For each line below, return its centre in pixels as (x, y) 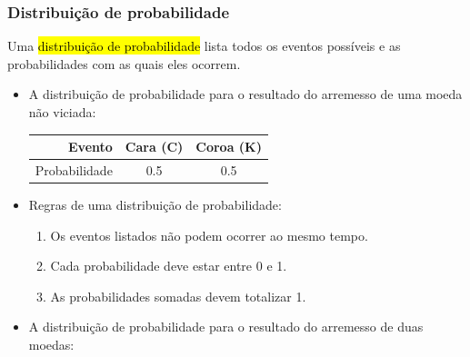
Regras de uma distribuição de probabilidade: (155, 205)
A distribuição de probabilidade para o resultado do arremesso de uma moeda (245, 94)
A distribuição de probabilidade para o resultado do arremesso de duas (226, 327)
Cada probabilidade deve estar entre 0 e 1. (169, 266)
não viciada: (62, 112)
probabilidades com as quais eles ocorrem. (124, 63)
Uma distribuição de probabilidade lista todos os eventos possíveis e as (204, 46)
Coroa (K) (229, 147)
